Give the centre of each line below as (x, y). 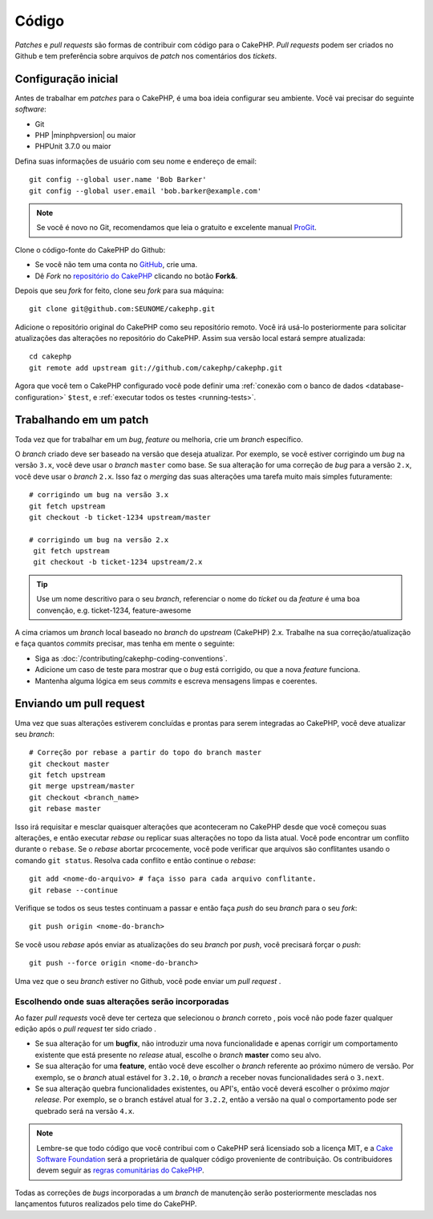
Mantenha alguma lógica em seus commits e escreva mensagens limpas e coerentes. (176, 681)
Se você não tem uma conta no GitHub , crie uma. (116, 265)
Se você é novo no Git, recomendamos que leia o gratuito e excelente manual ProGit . (176, 228)
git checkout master (69, 763)
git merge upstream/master (82, 786)
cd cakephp (51, 356)
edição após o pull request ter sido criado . (85, 1029)
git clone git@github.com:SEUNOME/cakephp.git (122, 309)
